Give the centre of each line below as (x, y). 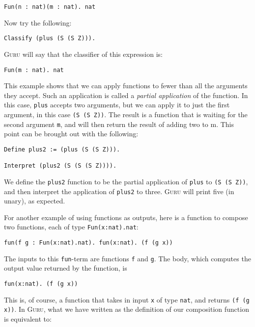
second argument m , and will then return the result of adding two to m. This (119, 124)
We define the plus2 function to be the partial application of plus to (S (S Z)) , (126, 181)
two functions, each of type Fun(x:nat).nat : (71, 227)
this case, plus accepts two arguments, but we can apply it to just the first (117, 105)
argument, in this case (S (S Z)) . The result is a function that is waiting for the (126, 114)
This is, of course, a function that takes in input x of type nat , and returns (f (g (127, 299)
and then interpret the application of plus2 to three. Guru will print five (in (119, 191)
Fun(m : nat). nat (34, 70)
